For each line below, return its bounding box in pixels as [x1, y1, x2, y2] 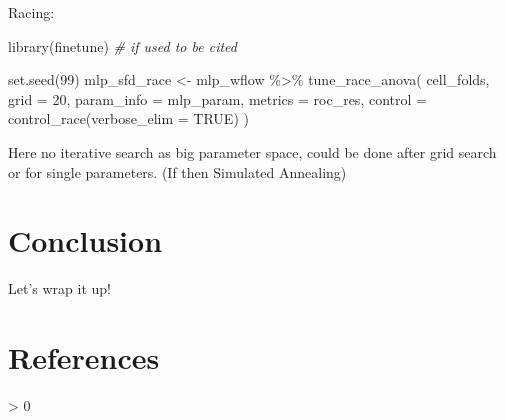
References [8, 337, 160, 378]
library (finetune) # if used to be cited [8, 35, 237, 56]
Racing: [8, 2, 55, 22]
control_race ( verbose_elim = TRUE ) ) [8, 108, 249, 129]
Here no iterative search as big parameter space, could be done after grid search [8, 141, 497, 162]
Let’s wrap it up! [8, 278, 111, 299]
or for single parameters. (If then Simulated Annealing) [8, 161, 347, 182]
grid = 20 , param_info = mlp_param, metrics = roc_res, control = [8, 88, 427, 109]
